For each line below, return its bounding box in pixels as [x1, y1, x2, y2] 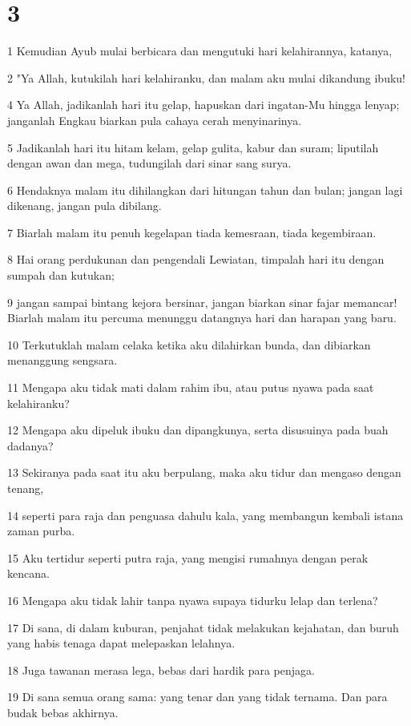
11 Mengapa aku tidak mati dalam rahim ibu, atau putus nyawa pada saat [7, 379, 374, 396]
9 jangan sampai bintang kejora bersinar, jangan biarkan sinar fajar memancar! [7, 293, 397, 310]
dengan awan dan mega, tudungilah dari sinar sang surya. [7, 155, 292, 171]
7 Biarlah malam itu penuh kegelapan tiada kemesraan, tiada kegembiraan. [7, 224, 377, 240]
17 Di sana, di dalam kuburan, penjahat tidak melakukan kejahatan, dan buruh [7, 619, 399, 635]
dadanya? [7, 437, 54, 454]
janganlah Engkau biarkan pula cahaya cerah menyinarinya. [7, 111, 302, 128]
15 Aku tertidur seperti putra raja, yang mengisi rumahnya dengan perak [7, 549, 369, 566]
